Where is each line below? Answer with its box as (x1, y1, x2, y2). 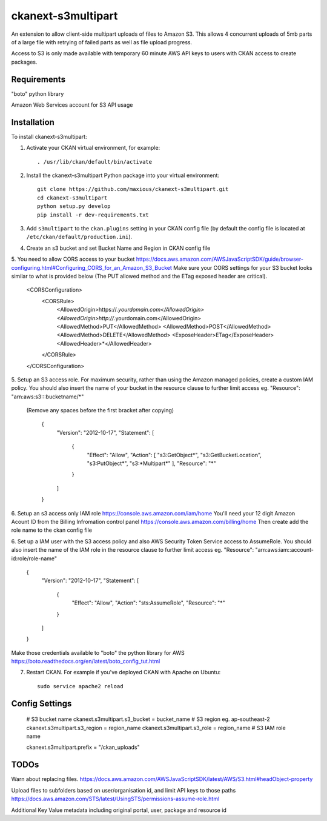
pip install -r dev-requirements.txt (37, 211, 150, 218)
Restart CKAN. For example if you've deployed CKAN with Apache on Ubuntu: (26, 669, 221, 676)
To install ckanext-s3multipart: (11, 133, 87, 140)
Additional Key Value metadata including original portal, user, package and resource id (11, 806, 227, 814)
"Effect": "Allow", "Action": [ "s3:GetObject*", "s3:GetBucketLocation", (87, 451, 262, 458)
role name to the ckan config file (11, 526, 92, 534)
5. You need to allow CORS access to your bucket (11, 255, 135, 263)
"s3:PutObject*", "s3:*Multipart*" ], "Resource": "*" (87, 460, 216, 467)
